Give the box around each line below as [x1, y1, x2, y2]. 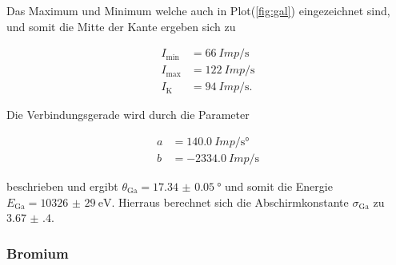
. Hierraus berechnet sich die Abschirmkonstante [111, 193, 349, 210]
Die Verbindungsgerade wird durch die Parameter [6, 106, 250, 123]
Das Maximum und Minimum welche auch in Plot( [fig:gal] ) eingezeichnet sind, [6, 2, 390, 18]
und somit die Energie [225, 177, 333, 194]
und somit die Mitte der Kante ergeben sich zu [6, 18, 236, 34]
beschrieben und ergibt [6, 177, 118, 194]
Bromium [6, 243, 69, 263]
